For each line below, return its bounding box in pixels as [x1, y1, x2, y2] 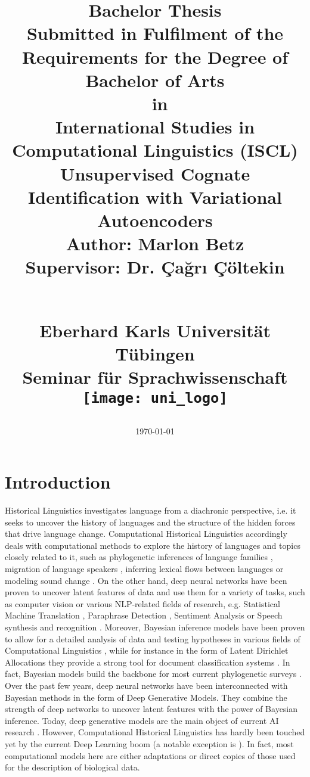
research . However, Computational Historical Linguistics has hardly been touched [5, 726, 305, 738]
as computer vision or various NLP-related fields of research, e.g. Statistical [5, 597, 280, 610]
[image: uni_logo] [82, 390, 228, 407]
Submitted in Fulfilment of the [26, 21, 284, 45]
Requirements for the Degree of [21, 44, 289, 69]
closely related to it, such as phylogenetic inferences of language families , [5, 551, 273, 563]
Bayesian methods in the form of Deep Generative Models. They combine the [5, 691, 287, 703]
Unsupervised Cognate [60, 161, 250, 185]
